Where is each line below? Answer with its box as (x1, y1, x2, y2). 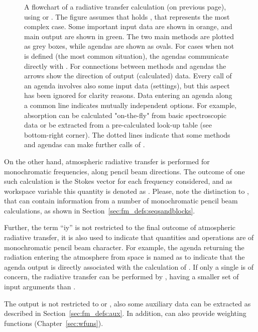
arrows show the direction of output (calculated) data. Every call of (24, 70, 232, 81)
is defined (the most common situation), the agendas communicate (24, 50, 229, 61)
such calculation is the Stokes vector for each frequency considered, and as (4, 176, 232, 186)
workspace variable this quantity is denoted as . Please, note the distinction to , (4, 185, 249, 196)
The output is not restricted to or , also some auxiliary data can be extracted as (4, 298, 251, 308)
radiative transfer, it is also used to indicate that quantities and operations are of (4, 232, 254, 243)
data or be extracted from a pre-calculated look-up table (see (24, 120, 212, 130)
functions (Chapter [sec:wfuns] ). (4, 317, 103, 328)
